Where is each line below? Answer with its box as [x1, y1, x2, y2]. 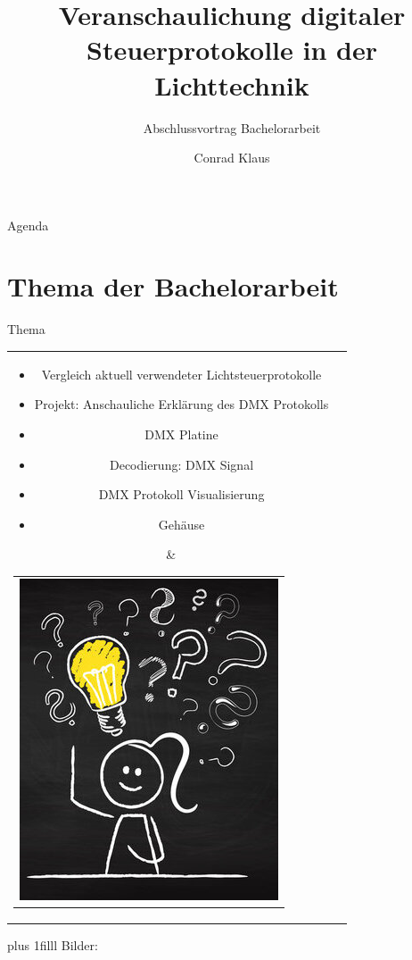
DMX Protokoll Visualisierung [98, 485, 265, 504]
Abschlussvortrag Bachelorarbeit [143, 118, 321, 137]
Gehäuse [158, 514, 205, 533]
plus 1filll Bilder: [7, 936, 98, 955]
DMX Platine [144, 424, 218, 443]
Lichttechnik [154, 66, 309, 103]
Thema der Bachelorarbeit [7, 268, 339, 305]
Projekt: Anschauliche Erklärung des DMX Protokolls [34, 395, 329, 413]
